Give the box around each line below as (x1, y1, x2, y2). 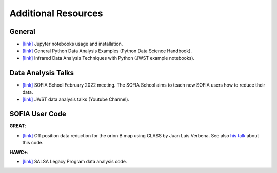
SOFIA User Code (9, 110, 67, 118)
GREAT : (9, 123, 26, 129)
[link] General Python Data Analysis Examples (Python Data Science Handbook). (22, 48, 192, 54)
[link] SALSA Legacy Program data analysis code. (22, 159, 127, 164)
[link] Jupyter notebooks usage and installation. (22, 41, 123, 47)
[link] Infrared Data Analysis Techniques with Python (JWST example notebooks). (22, 55, 195, 61)
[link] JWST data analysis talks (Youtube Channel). (22, 96, 130, 102)
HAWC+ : (9, 149, 28, 155)
